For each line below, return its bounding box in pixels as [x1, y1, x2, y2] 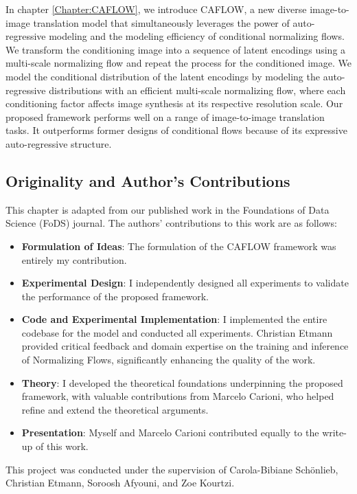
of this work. [36, 439, 89, 453]
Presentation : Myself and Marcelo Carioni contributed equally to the [21, 425, 319, 440]
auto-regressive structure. [5, 136, 112, 150]
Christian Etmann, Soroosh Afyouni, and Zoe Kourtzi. [5, 475, 235, 490]
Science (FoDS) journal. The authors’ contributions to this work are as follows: [5, 216, 337, 230]
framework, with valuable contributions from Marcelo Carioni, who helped [21, 389, 334, 403]
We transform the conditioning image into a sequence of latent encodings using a [5, 42, 346, 56]
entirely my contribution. [21, 252, 127, 267]
